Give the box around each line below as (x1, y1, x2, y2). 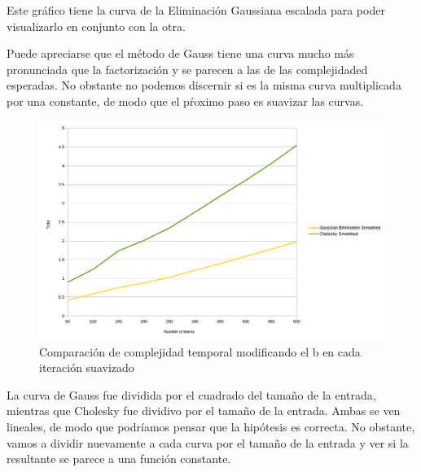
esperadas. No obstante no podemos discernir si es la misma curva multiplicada (7, 76, 401, 94)
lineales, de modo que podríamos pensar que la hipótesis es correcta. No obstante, (7, 418, 415, 435)
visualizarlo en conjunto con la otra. (7, 17, 186, 34)
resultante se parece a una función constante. (7, 450, 231, 467)
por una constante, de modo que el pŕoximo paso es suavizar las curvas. (7, 92, 364, 109)
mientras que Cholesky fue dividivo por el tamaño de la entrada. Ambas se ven (7, 402, 401, 419)
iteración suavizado (39, 359, 134, 376)
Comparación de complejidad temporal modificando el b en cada (39, 343, 361, 360)
